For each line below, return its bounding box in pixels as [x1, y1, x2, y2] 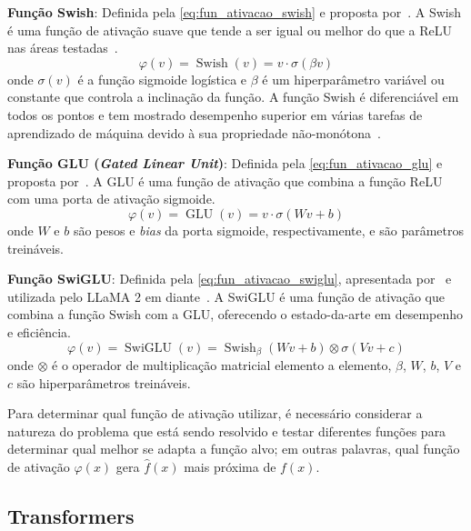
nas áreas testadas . [7, 38, 118, 57]
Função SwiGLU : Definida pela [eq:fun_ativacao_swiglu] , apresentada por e [7, 269, 452, 288]
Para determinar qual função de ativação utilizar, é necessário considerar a [7, 404, 423, 423]
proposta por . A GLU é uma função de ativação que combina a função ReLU [7, 171, 443, 190]
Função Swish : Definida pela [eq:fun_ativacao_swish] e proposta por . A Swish [7, 3, 461, 21]
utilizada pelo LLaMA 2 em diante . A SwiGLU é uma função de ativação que [7, 286, 445, 306]
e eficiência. [7, 322, 71, 341]
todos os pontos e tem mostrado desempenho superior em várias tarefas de [7, 105, 423, 124]
